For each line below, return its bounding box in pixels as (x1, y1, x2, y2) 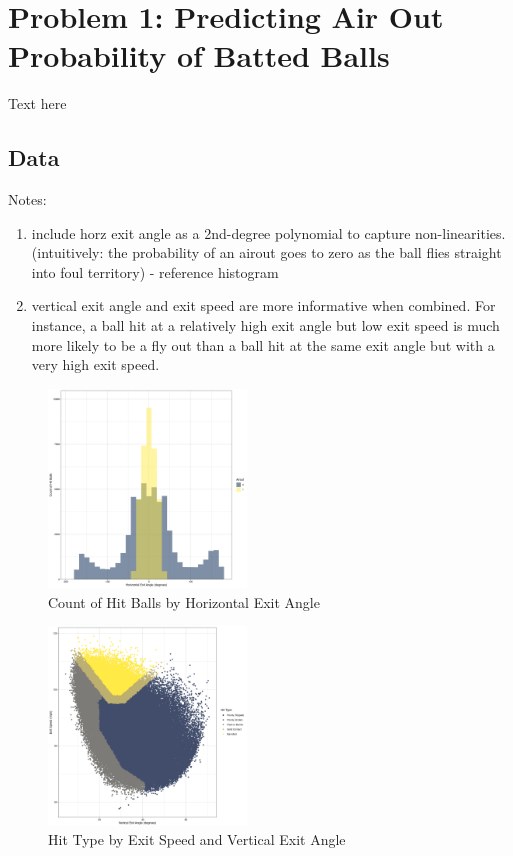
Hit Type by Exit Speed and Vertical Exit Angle (48, 829, 346, 850)
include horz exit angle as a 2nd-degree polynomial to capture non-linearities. (31, 222, 506, 243)
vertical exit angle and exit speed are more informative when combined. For (31, 295, 496, 316)
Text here (8, 93, 67, 114)
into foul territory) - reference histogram (31, 261, 279, 282)
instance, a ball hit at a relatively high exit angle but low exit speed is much (31, 315, 500, 336)
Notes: (8, 189, 47, 210)
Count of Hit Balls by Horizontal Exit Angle (48, 591, 320, 612)
